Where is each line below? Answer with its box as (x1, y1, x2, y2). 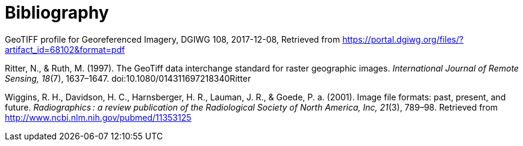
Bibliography (5, 2, 109, 23)
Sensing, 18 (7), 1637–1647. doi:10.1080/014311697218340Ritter (5, 73, 251, 84)
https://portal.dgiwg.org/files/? (342, 34, 464, 44)
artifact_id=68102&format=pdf (5, 44, 125, 55)
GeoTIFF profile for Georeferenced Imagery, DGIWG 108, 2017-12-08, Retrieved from (5, 34, 340, 44)
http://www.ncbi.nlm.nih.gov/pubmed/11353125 (5, 112, 192, 123)
